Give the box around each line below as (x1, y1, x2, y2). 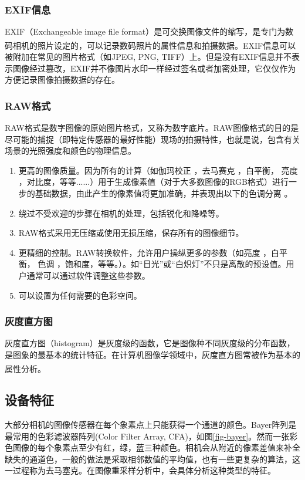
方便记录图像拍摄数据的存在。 (5, 73, 120, 86)
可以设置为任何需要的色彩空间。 (18, 289, 142, 301)
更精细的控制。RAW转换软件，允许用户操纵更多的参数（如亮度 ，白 (18, 246, 280, 258)
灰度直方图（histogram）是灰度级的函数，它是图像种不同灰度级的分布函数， (5, 337, 295, 349)
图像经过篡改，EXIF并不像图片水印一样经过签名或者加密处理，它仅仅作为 (12, 62, 296, 74)
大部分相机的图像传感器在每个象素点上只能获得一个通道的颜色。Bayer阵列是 (5, 418, 297, 431)
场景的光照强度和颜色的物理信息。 (5, 144, 136, 157)
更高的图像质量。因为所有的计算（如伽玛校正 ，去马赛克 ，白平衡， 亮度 (18, 164, 298, 176)
